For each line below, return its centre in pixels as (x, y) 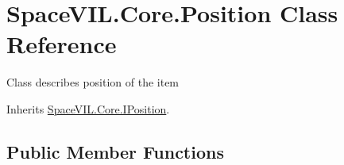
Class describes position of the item (93, 82)
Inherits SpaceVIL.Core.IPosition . (88, 108)
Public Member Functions (115, 151)
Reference (62, 44)
